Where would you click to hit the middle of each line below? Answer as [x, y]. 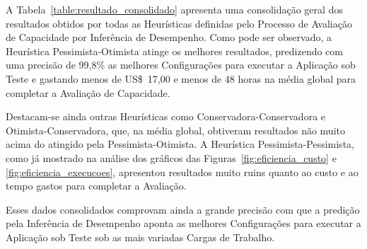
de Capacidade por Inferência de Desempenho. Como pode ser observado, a [169, 37]
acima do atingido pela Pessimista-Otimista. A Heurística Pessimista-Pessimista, [180, 144]
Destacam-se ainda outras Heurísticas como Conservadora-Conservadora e [166, 116]
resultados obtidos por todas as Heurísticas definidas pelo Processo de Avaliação [179, 23]
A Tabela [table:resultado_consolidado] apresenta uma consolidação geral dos [174, 9]
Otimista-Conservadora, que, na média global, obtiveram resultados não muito [175, 130]
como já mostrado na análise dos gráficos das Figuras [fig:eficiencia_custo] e [171, 157]
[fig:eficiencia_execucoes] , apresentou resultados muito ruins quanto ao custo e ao [182, 172]
